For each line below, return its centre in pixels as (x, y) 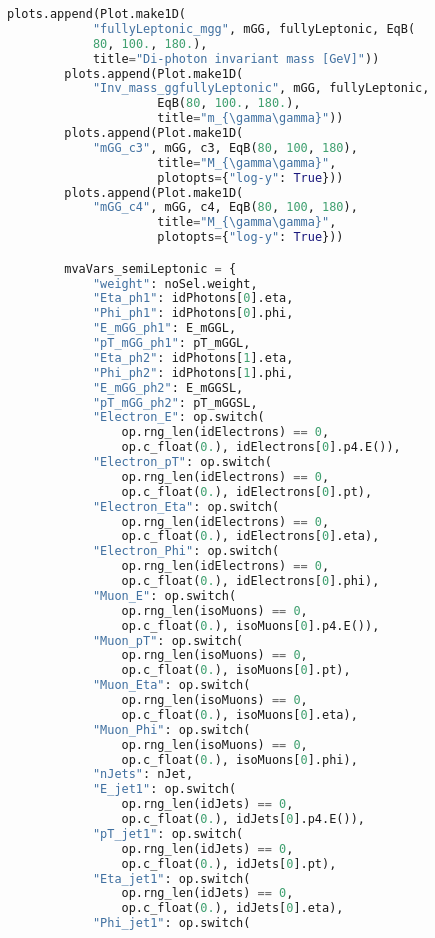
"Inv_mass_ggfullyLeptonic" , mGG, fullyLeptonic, (261, 88)
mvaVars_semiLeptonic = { (150, 268)
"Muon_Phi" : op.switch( (171, 729)
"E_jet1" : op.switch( (164, 789)
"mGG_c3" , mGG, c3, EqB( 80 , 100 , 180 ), (225, 147)
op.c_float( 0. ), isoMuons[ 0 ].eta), (239, 714)
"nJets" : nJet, (143, 774)
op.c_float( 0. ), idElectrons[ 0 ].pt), (247, 491)
